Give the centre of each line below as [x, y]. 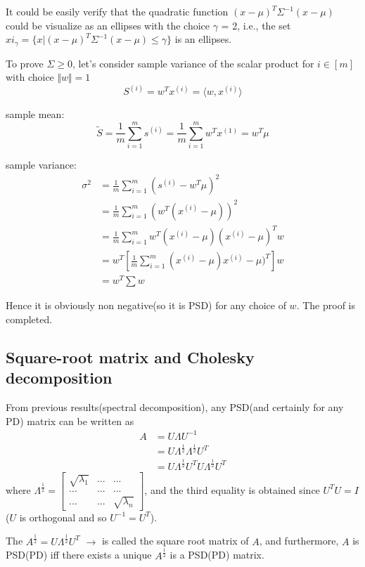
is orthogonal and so [63, 517]
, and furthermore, [299, 541]
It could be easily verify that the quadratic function [117, 11]
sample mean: [35, 114]
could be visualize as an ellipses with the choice [108, 25]
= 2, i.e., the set [256, 25]
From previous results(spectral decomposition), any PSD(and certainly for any [175, 407]
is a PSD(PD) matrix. [217, 555]
